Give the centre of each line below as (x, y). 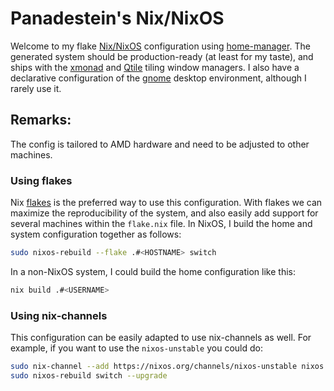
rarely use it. (36, 88)
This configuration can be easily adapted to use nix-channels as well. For (161, 338)
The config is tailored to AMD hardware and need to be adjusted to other (160, 144)
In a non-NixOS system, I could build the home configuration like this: (153, 271)
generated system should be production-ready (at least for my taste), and (162, 56)
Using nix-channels (59, 315)
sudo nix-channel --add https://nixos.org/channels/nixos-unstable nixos (167, 367)
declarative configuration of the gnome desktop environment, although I (158, 78)
